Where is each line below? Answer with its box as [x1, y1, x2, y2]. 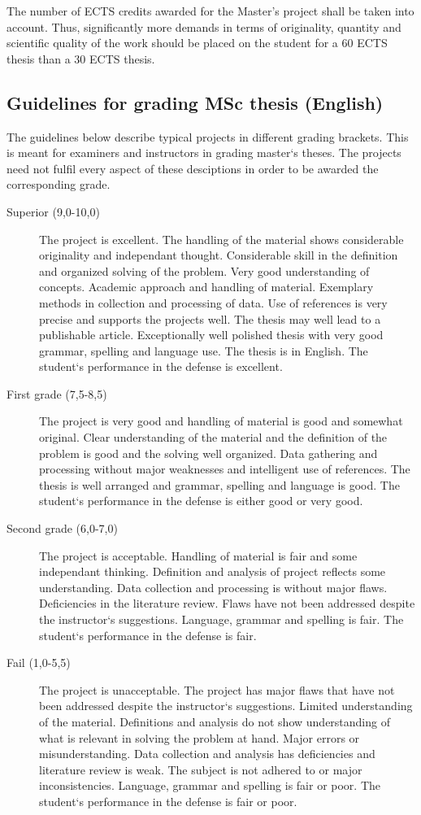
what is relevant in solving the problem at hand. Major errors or [39, 729, 360, 746]
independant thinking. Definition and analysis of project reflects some [39, 563, 386, 580]
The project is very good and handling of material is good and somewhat [39, 412, 403, 429]
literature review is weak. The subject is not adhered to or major [39, 761, 362, 778]
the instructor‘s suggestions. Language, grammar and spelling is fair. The [39, 611, 404, 628]
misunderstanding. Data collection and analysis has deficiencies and [39, 745, 375, 762]
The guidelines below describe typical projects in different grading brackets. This [7, 128, 409, 145]
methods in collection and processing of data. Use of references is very [39, 294, 388, 311]
